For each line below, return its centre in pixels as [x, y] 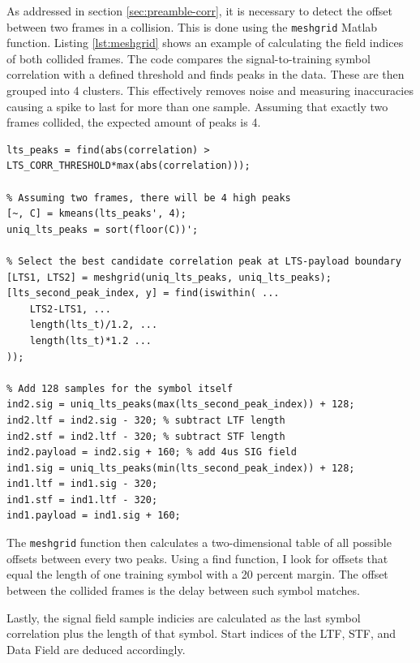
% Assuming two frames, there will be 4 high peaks [149, 198]
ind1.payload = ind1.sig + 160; [94, 516]
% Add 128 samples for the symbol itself [120, 388]
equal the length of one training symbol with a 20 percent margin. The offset [197, 574]
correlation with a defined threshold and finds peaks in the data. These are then [206, 74]
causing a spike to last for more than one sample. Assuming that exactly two [197, 106]
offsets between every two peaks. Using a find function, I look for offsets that [197, 558]
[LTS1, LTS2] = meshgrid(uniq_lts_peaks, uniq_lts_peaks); [169, 277]
